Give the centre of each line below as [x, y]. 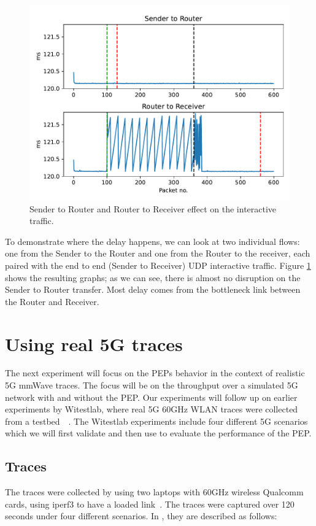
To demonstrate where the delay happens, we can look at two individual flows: [152, 241]
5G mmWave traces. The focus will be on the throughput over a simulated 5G [152, 385]
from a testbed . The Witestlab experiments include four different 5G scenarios [156, 421]
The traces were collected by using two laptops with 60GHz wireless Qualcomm [154, 492]
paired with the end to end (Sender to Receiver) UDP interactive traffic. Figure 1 [158, 265]
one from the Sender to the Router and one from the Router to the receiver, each [158, 253]
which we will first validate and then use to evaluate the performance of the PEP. [158, 433]
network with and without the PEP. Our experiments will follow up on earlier [151, 397]
